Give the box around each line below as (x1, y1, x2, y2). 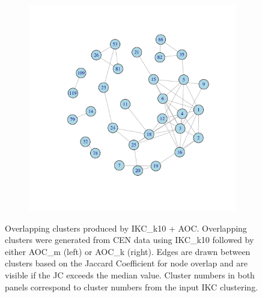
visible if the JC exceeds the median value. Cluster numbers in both (5, 268, 255, 281)
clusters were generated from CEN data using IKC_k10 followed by (5, 233, 254, 246)
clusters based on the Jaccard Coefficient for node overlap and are (5, 257, 248, 269)
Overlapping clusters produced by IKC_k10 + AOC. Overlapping (5, 221, 247, 234)
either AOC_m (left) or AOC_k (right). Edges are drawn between (5, 245, 251, 257)
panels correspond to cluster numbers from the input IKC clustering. (5, 280, 258, 293)
